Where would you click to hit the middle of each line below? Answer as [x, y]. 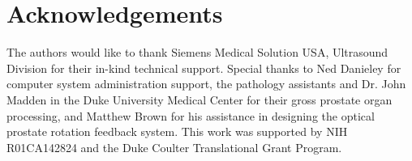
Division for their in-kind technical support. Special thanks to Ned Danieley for [204, 68]
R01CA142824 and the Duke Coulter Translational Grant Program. [174, 147]
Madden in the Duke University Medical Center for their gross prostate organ [200, 99]
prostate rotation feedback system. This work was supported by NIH [177, 131]
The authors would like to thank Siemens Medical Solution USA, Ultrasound [197, 52]
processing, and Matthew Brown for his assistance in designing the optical [191, 115]
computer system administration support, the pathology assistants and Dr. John [206, 84]
